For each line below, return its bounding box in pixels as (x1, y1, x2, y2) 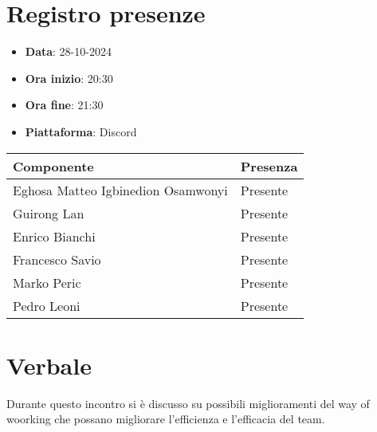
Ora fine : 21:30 (25, 96, 104, 113)
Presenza (240, 156, 298, 175)
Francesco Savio (13, 249, 101, 269)
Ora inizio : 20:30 (25, 69, 113, 86)
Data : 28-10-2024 (25, 43, 112, 60)
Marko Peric (13, 273, 81, 292)
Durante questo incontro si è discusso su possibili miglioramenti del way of (6, 395, 370, 411)
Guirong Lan (13, 203, 84, 222)
